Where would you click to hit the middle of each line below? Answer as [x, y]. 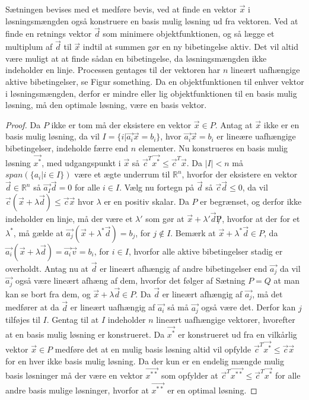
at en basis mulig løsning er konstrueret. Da [85, 334]
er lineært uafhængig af [113, 307]
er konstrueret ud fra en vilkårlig [238, 334]
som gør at [165, 219]
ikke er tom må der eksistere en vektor [121, 124]
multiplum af [29, 47]
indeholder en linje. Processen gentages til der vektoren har [113, 70]
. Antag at [234, 124]
